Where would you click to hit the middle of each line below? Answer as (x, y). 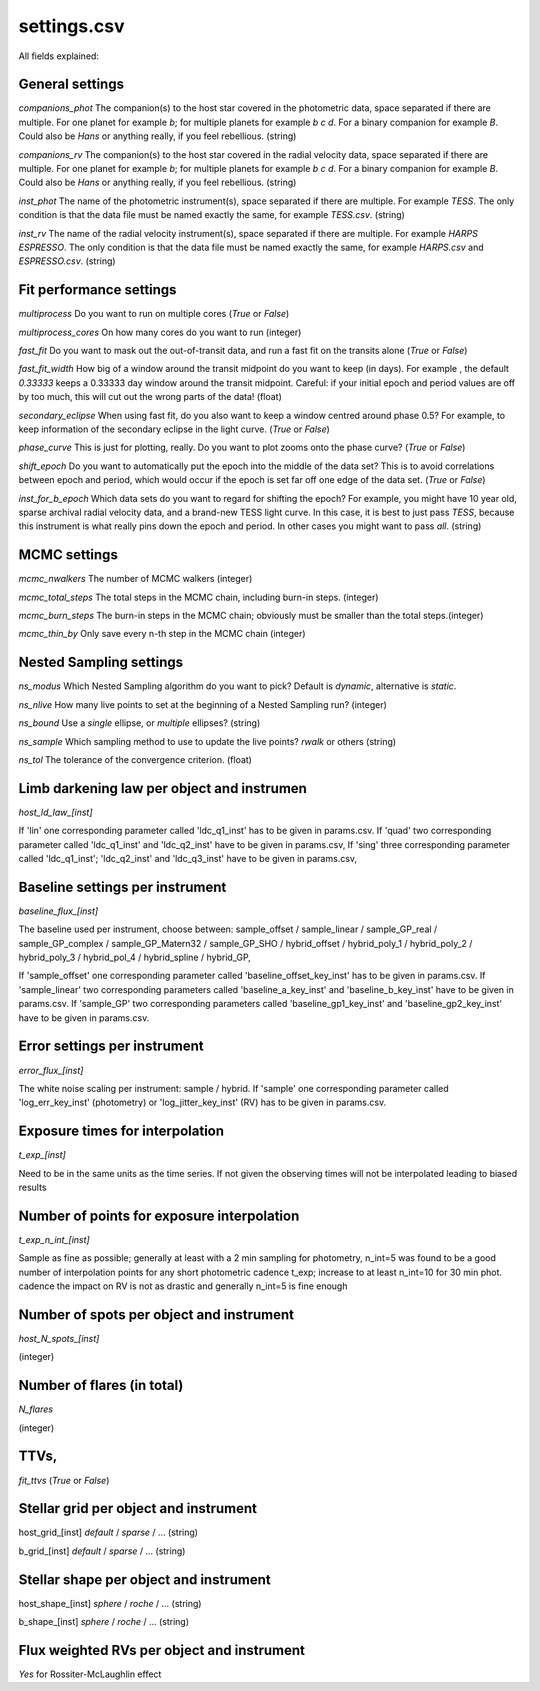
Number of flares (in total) (101, 1385)
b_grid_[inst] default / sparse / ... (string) (102, 1551)
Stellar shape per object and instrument (144, 1579)
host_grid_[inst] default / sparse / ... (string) (108, 1532)
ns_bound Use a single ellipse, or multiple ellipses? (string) (139, 723)
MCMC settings (68, 555)
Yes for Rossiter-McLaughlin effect (90, 1674)
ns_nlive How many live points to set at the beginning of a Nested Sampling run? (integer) (202, 704)
